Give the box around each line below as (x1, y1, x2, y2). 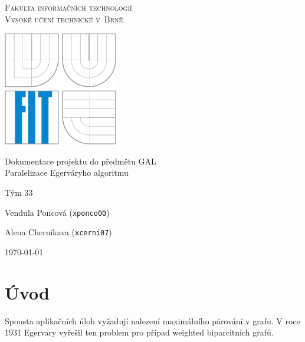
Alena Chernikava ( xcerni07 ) (5, 226, 112, 238)
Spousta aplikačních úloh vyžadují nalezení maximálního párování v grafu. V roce (5, 314, 300, 327)
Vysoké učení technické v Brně (5, 12, 123, 25)
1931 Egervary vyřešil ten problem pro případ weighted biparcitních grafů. (5, 326, 274, 338)
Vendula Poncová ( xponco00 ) (5, 206, 110, 218)
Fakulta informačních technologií (5, 1, 132, 13)
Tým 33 (5, 186, 33, 198)
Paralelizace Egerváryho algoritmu (5, 166, 129, 179)
